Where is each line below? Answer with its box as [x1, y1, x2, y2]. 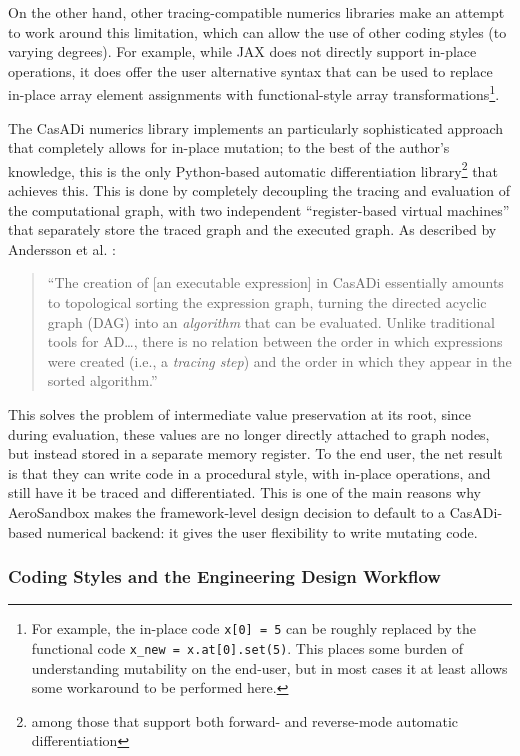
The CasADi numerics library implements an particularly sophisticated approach [8, 117, 504, 138]
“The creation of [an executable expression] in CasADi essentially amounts [47, 272, 504, 293]
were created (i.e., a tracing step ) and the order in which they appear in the [47, 350, 512, 371]
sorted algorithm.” [47, 370, 158, 391]
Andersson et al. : [8, 238, 116, 259]
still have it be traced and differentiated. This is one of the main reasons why [8, 482, 481, 503]
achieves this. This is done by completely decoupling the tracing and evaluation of [8, 180, 511, 201]
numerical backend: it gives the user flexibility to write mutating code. [46, 521, 478, 542]
